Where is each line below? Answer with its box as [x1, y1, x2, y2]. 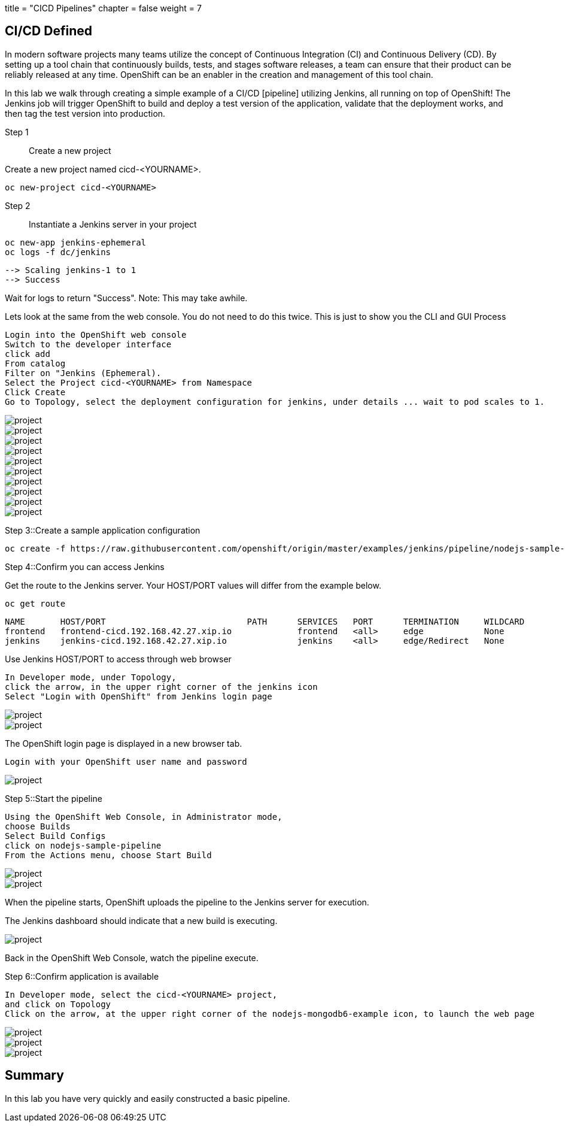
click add [5, 349, 50, 359]
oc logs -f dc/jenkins [5, 247, 111, 257]
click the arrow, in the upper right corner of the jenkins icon [5, 681, 318, 692]
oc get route [5, 598, 66, 608]
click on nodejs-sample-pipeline [5, 840, 162, 850]
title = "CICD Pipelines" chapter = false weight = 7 [5, 3, 202, 13]
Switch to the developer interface [5, 339, 172, 349]
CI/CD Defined [5, 23, 92, 39]
